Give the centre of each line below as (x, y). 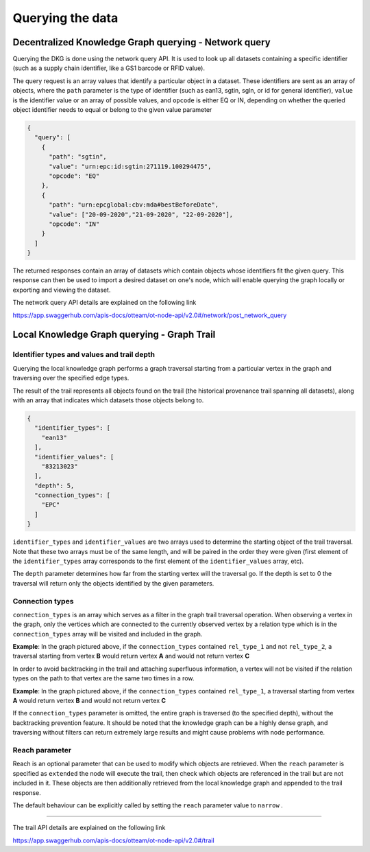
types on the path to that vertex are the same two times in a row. (103, 678)
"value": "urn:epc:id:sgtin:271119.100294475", (130, 166)
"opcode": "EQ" (74, 176)
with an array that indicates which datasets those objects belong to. (108, 400)
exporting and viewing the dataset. (62, 290)
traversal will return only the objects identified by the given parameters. (113, 583)
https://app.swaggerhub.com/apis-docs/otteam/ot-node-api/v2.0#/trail (114, 840)
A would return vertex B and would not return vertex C (89, 701)
